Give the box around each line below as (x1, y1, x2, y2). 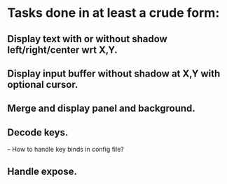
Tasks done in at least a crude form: (7, 5, 220, 21)
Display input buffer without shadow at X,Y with (7, 67, 221, 79)
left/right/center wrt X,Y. (7, 44, 118, 55)
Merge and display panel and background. (7, 103, 196, 114)
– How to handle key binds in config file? (7, 145, 124, 154)
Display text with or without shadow (7, 33, 168, 45)
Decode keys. (7, 126, 69, 138)
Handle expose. (7, 165, 78, 177)
